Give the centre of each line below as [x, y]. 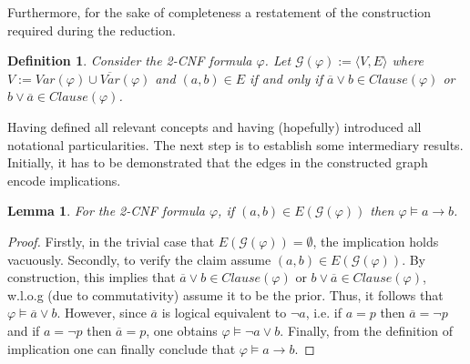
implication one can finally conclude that [122, 348]
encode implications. [64, 180]
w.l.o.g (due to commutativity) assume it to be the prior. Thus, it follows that [225, 294]
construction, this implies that [92, 277]
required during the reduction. [92, 30]
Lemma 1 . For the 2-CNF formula [106, 211]
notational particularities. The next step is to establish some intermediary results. [235, 144]
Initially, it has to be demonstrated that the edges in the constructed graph [218, 162]
